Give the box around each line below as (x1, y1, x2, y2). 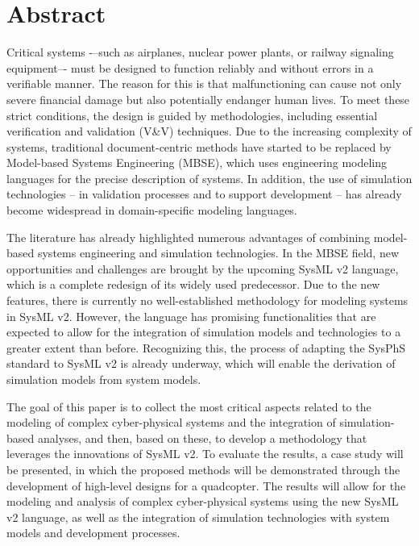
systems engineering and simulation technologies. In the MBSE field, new (37, 244, 399, 261)
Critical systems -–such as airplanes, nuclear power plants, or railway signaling (6, 44, 394, 60)
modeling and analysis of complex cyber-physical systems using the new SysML (6, 493, 399, 510)
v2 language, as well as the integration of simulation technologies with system (6, 508, 390, 525)
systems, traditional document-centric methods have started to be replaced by (6, 138, 392, 155)
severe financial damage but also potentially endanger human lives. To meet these (6, 90, 410, 107)
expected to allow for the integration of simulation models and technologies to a (6, 323, 401, 340)
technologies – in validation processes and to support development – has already (6, 185, 402, 202)
